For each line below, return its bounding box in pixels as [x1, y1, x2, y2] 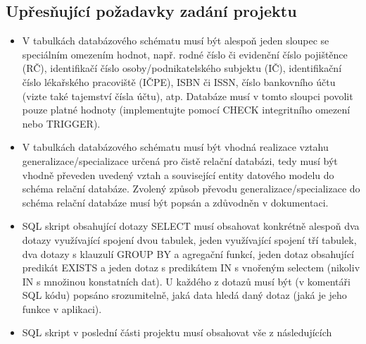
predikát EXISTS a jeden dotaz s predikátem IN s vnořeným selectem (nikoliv [22, 260, 360, 275]
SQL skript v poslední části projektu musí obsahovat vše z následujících [22, 325, 332, 340]
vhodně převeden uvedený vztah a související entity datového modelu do [22, 167, 334, 182]
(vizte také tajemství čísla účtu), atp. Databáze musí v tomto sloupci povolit [22, 88, 353, 103]
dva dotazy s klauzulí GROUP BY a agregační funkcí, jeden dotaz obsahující [22, 246, 354, 261]
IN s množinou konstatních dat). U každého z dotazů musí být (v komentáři [22, 274, 351, 288]
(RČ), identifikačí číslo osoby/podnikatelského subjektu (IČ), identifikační [22, 61, 342, 75]
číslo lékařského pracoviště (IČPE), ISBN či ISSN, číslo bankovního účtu [22, 74, 336, 89]
